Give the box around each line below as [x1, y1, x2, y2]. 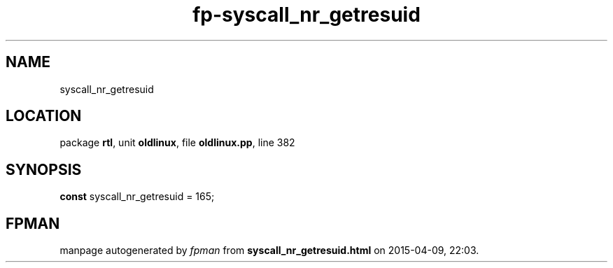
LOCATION [6, 107, 82, 125]
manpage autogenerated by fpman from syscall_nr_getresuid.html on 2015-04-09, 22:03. [59, 244, 479, 257]
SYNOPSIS [6, 160, 82, 178]
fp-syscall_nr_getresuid [192, 3, 421, 27]
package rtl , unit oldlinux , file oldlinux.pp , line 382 [59, 136, 295, 149]
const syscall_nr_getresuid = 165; [59, 190, 215, 203]
